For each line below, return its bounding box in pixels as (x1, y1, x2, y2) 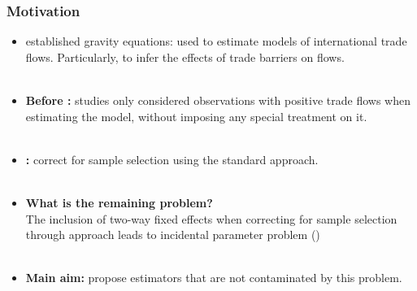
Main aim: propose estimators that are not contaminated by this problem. (25, 269, 402, 286)
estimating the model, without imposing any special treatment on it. (25, 107, 367, 124)
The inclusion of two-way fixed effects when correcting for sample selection (25, 210, 397, 227)
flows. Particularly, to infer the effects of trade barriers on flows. (25, 48, 345, 65)
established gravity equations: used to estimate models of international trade (25, 33, 407, 50)
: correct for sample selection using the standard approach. (25, 150, 319, 167)
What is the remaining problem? (25, 193, 213, 211)
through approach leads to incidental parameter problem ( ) (25, 226, 320, 243)
